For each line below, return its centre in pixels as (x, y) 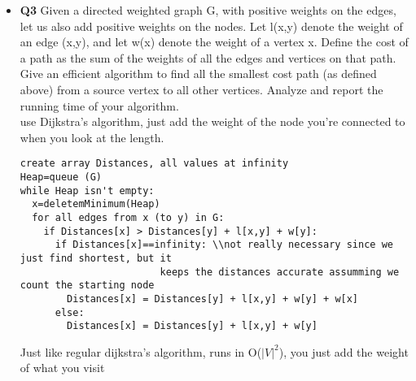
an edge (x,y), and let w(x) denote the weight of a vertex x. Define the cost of (214, 42)
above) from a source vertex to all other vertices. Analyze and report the (201, 89)
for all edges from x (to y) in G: (128, 217)
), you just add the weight (344, 351)
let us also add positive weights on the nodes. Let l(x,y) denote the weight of (211, 26)
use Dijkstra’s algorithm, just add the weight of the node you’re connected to (212, 121)
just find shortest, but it (96, 258)
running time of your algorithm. (99, 105)
